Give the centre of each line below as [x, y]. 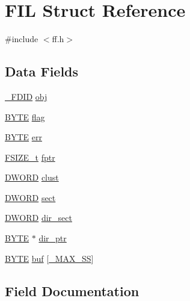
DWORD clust [32, 177]
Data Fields [42, 71]
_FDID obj [26, 96]
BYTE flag [25, 116]
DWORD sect [30, 197]
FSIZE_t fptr [30, 157]
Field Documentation [72, 290]
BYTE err [23, 137]
